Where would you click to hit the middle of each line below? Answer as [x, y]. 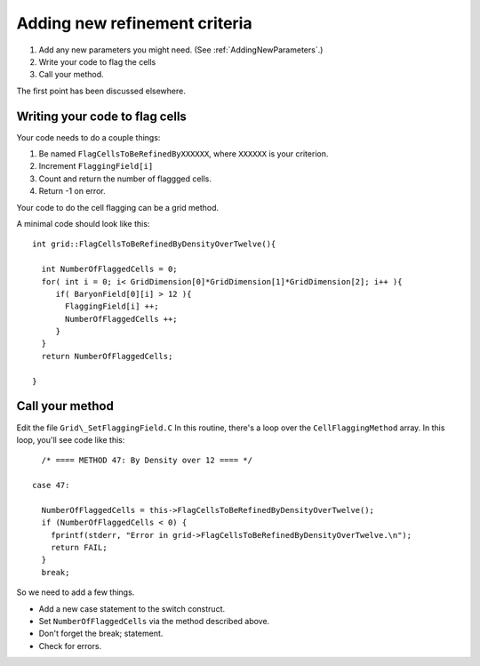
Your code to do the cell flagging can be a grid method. [118, 207]
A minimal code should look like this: [83, 223]
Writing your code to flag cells [101, 116]
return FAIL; [79, 548]
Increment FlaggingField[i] [96, 166]
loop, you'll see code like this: [71, 439]
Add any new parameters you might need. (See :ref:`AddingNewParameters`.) [181, 50]
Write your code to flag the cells [97, 61]
